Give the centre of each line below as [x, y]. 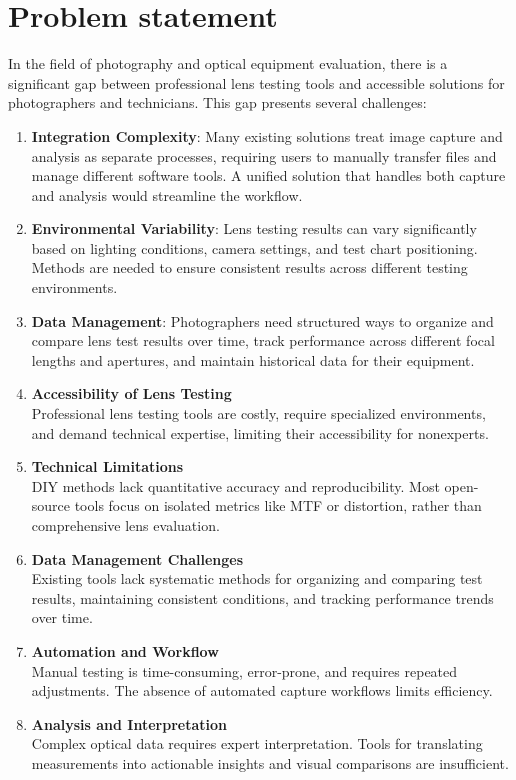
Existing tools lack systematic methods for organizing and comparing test [257, 578]
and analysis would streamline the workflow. [167, 194]
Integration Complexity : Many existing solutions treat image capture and [267, 135]
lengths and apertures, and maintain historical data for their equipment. [253, 359]
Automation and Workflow [125, 650]
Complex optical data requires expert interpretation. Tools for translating [257, 743]
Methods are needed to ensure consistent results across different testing [249, 267]
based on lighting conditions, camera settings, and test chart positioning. [254, 247]
